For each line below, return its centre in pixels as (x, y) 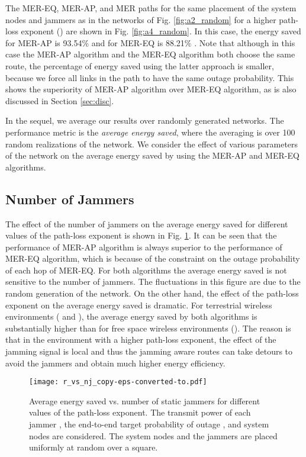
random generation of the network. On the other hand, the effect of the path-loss (152, 293)
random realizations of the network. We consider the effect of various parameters (152, 144)
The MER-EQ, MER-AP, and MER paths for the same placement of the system (151, 8)
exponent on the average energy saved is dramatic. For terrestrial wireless (139, 305)
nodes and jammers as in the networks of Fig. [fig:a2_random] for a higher (141, 19)
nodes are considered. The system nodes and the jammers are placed (153, 435)
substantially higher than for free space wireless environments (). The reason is (148, 328)
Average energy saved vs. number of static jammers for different (145, 400)
